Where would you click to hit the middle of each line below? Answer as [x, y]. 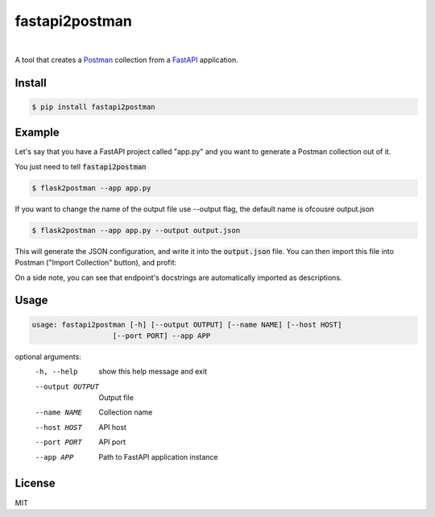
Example [37, 133]
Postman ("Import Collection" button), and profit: [96, 263]
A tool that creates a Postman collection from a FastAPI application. [126, 60]
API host [112, 427]
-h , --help [56, 372]
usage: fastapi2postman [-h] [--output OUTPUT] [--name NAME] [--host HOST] [187, 324]
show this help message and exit [153, 372]
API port [112, 442]
